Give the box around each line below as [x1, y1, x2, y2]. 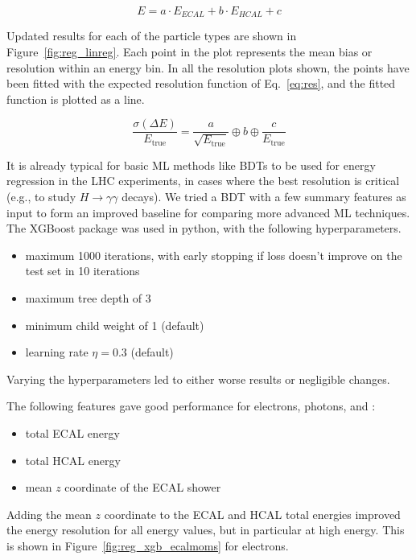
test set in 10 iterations [25, 262, 140, 279]
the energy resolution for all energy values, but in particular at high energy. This [6, 521, 405, 538]
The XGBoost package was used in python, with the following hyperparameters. [6, 220, 402, 237]
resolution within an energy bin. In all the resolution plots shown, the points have [6, 59, 410, 76]
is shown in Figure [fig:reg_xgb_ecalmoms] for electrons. [6, 537, 289, 554]
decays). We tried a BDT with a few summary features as [122, 188, 406, 205]
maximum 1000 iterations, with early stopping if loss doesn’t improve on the [25, 246, 402, 263]
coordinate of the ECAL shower [64, 479, 221, 496]
